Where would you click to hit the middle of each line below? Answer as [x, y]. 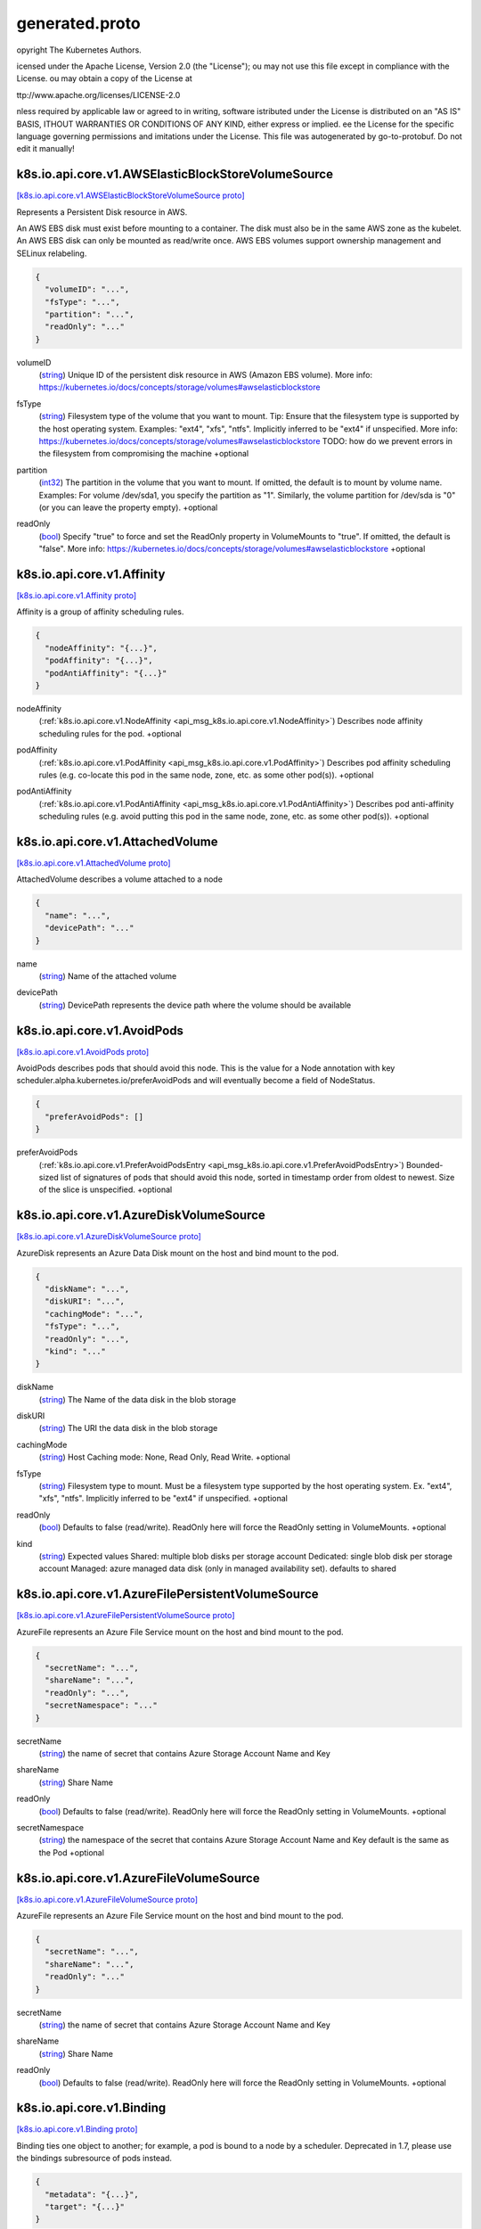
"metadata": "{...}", [92, 2194]
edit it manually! [45, 149]
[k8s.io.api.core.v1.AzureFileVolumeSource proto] [107, 1899]
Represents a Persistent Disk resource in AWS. [102, 212]
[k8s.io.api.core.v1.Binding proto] [77, 2129]
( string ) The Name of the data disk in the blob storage [137, 1399]
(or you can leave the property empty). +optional [128, 507]
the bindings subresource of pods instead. [94, 2159]
